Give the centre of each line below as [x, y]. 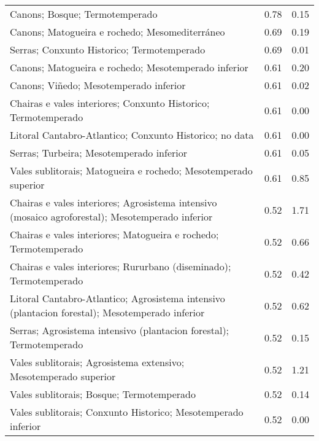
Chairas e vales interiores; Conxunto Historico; [110, 103]
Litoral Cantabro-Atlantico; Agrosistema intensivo [117, 298]
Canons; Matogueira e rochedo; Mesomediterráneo [117, 32]
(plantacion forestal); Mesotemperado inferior [107, 312]
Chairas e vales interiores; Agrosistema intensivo [113, 202]
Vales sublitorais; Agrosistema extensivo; [97, 362]
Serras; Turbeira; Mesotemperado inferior [98, 153]
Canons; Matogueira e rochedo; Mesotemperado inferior [129, 67]
